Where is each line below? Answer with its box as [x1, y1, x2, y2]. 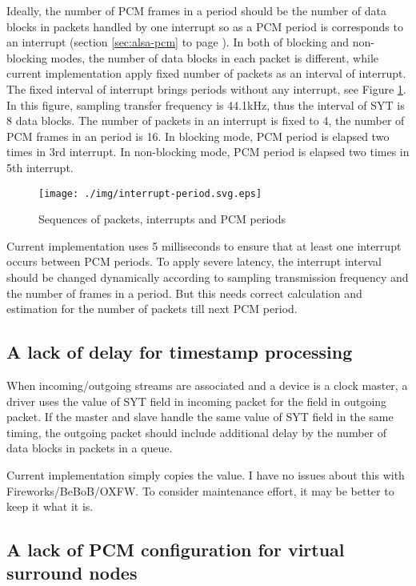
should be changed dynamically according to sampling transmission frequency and [6, 268, 409, 285]
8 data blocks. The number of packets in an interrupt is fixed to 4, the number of [6, 112, 405, 129]
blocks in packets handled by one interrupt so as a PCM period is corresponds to [6, 18, 403, 34]
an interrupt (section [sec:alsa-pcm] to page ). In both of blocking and [6, 34, 350, 50]
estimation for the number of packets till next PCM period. [6, 300, 298, 317]
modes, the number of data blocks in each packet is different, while [50, 49, 379, 66]
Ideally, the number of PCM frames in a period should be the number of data [6, 2, 386, 18]
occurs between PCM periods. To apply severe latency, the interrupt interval [6, 253, 382, 270]
